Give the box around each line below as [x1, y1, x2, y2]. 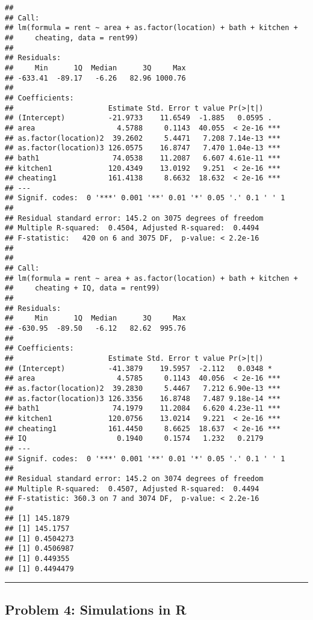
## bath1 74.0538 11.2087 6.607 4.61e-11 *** [5, 153, 281, 162]
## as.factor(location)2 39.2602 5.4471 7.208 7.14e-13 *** [5, 134, 281, 143]
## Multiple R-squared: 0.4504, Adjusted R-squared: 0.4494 [5, 224, 259, 233]
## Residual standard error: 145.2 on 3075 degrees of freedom [5, 213, 264, 223]
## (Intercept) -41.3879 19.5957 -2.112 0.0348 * [5, 364, 272, 373]
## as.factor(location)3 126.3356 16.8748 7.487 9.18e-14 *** [5, 394, 281, 403]
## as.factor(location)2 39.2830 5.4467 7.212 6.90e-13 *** [5, 384, 281, 393]
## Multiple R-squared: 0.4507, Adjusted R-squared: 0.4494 [5, 484, 259, 493]
